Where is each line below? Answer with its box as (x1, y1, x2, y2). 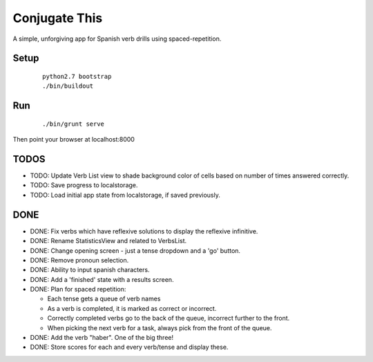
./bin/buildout (42, 82, 94, 90)
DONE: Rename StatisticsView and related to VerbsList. (30, 237, 186, 245)
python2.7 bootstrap (42, 73, 112, 80)
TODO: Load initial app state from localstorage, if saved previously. (30, 191, 220, 199)
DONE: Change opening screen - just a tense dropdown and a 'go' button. (30, 246, 241, 255)
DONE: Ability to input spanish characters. (30, 266, 150, 274)
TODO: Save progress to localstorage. (30, 181, 138, 189)
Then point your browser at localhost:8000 (12, 135, 135, 144)
